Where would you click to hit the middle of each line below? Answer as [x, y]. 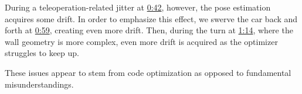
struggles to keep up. [42, 53]
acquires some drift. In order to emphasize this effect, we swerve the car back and [151, 18]
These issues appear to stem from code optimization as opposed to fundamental [148, 72]
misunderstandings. [39, 84]
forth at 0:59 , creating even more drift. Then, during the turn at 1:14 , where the [149, 30]
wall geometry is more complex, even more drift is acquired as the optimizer [141, 41]
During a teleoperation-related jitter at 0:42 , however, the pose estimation [138, 7]
